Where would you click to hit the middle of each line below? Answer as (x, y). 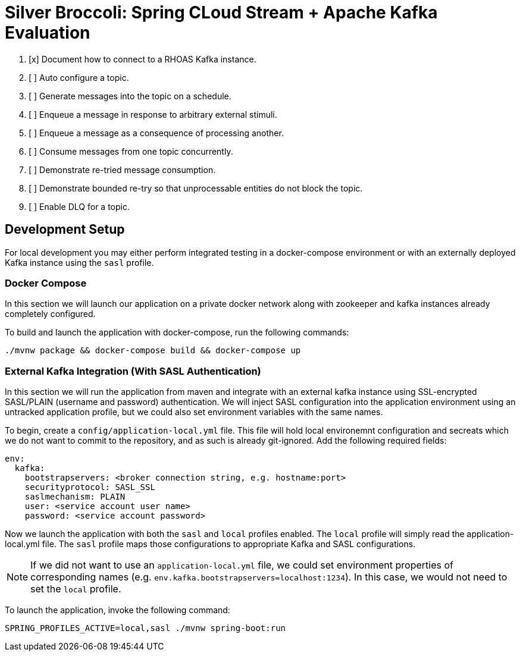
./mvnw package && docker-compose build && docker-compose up (153, 351)
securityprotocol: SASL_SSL (90, 487)
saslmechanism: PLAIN (75, 497)
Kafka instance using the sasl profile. (79, 262)
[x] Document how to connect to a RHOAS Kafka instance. (142, 59)
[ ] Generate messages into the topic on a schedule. (130, 96)
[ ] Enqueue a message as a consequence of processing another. (156, 133)
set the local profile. (76, 589)
